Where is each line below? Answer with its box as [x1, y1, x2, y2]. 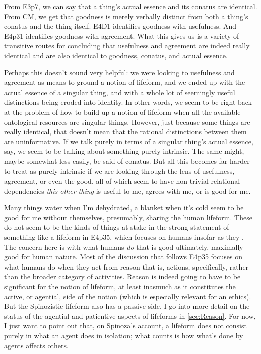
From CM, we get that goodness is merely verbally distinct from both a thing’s [4, 11, 248, 21]
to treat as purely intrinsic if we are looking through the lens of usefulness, [4, 165, 235, 176]
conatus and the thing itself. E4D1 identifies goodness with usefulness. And [4, 21, 237, 31]
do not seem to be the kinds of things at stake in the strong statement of [4, 222, 229, 232]
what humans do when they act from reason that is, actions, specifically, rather [4, 261, 249, 272]
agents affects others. [4, 340, 69, 350]
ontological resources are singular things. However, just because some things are [4, 116, 250, 127]
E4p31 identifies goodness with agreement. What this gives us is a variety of [4, 30, 239, 41]
